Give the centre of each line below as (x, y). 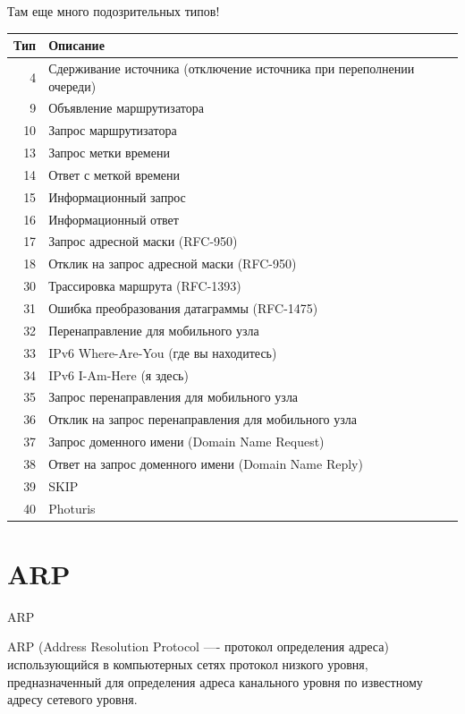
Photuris (72, 508)
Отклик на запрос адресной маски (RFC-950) (173, 263)
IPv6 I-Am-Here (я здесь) (118, 374)
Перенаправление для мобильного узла (154, 330)
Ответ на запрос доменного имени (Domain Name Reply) (206, 463)
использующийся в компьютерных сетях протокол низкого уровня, (188, 663)
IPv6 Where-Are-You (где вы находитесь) (163, 352)
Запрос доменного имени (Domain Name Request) (186, 442)
